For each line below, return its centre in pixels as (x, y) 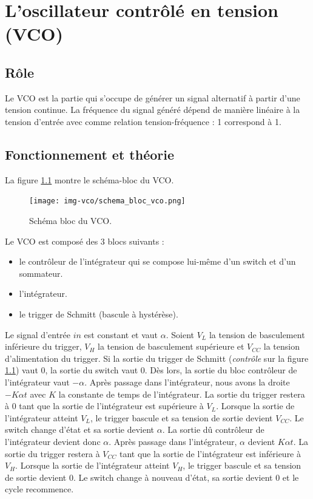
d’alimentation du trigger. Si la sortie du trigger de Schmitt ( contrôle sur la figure (157, 358)
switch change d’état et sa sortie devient (80, 429)
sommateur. (41, 273)
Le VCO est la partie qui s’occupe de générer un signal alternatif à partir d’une (153, 97)
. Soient (180, 334)
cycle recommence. (39, 489)
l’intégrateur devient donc (53, 441)
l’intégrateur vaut (37, 382)
